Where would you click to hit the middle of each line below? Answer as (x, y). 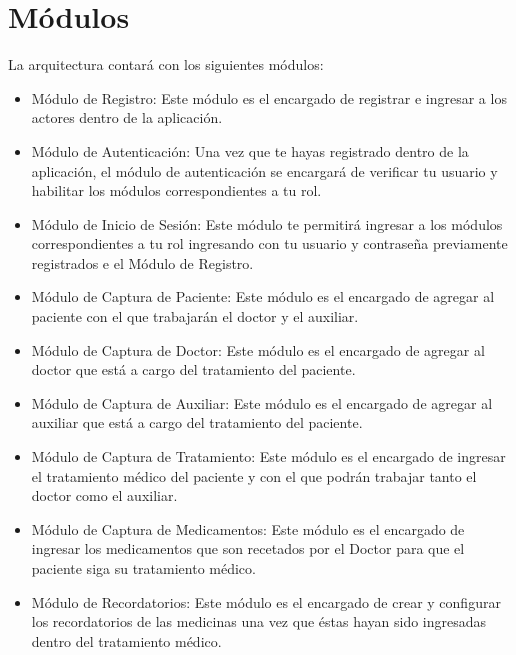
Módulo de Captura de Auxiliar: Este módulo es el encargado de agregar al (262, 402)
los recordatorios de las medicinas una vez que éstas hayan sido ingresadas (259, 621)
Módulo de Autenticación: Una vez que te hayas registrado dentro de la (250, 150)
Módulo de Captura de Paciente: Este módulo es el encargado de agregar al (263, 296)
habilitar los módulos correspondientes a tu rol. (176, 190)
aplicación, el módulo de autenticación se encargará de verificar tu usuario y (264, 170)
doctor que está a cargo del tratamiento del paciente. (193, 369)
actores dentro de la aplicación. (127, 117)
